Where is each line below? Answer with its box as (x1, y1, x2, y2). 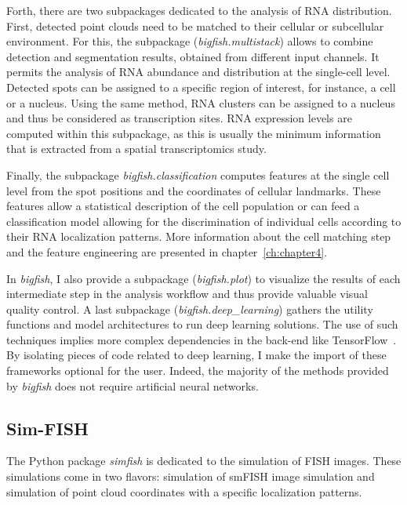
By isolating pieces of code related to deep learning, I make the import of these (6, 347, 387, 363)
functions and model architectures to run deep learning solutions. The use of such (6, 316, 398, 332)
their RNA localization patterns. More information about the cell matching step (6, 228, 391, 245)
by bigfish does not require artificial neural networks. (6, 377, 259, 394)
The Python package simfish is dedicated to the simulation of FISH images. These (6, 452, 402, 469)
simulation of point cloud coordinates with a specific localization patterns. (6, 483, 362, 500)
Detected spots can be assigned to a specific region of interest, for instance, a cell (6, 78, 396, 95)
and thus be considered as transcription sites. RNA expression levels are (6, 110, 352, 126)
